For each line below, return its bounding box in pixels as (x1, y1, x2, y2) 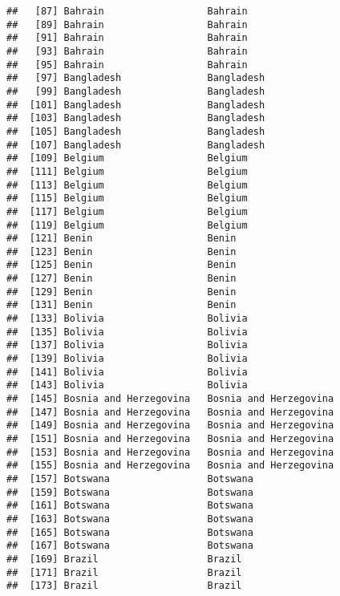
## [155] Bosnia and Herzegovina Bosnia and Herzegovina (6, 460, 334, 472)
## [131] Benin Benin (6, 299, 237, 311)
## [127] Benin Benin (6, 273, 237, 285)
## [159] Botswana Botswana (6, 486, 253, 498)
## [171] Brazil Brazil (6, 566, 242, 578)
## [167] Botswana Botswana (6, 540, 253, 552)
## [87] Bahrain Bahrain (6, 6, 248, 17)
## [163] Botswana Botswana (6, 513, 253, 525)
